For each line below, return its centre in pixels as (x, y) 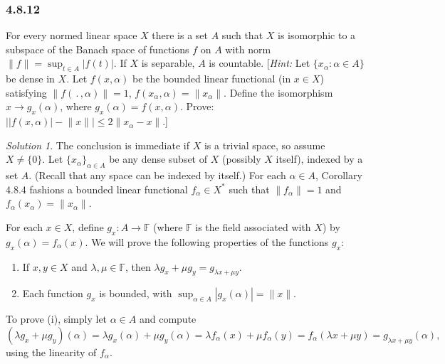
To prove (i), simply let (57, 319)
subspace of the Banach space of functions (98, 49)
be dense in (30, 79)
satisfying (26, 92)
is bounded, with (136, 293)
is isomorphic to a (317, 35)
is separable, (168, 63)
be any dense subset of (158, 159)
